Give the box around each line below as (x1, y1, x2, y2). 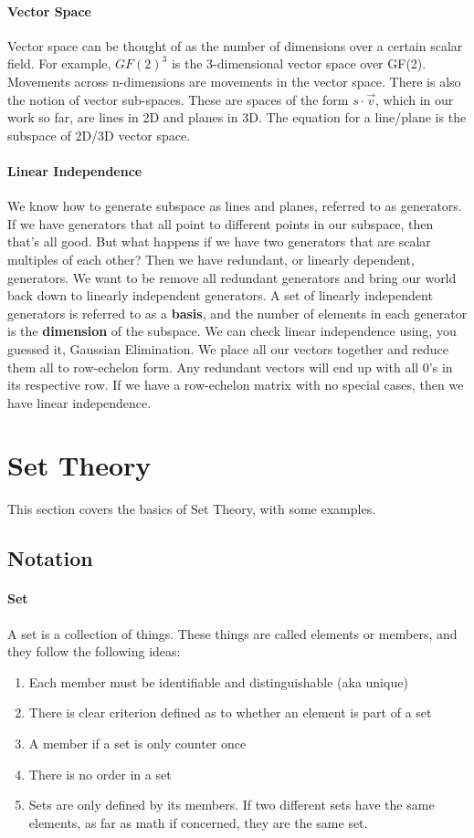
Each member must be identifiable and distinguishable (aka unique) (28, 672, 408, 691)
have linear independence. (7, 393, 152, 412)
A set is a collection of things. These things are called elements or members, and (7, 623, 458, 643)
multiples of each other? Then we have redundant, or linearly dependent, (7, 249, 415, 268)
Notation (7, 544, 93, 572)
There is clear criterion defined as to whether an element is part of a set (28, 703, 432, 722)
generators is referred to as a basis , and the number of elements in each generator (7, 303, 468, 322)
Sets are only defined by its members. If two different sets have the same (28, 795, 435, 814)
